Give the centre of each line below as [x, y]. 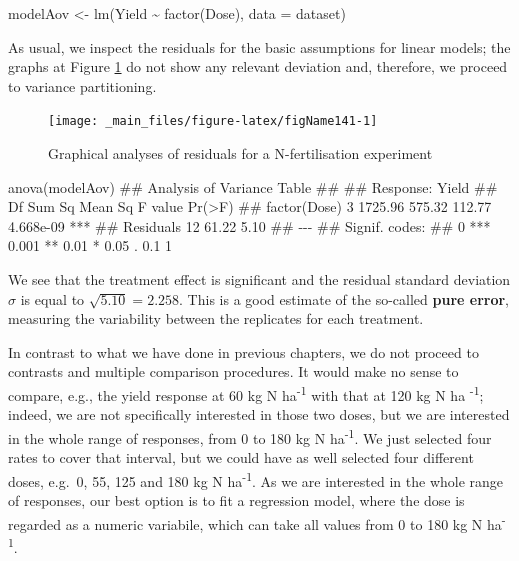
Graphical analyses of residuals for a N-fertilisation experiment [240, 153]
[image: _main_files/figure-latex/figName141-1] [213, 121]
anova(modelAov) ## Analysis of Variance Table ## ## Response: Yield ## [253, 186]
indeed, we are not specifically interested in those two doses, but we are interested [259, 414]
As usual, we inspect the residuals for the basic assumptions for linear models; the [259, 46]
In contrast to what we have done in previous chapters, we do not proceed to [243, 351]
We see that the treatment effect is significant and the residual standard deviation [259, 279]
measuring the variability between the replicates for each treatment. [216, 318]
